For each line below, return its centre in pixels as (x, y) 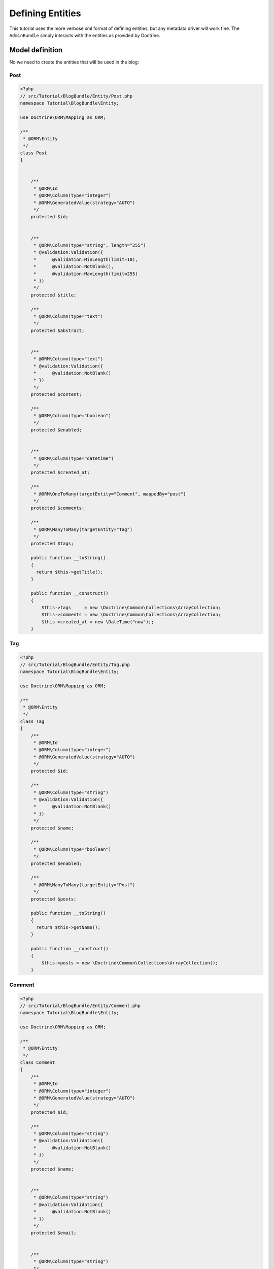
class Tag (32, 721)
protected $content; (56, 394)
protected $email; (54, 1233)
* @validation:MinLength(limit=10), (85, 259)
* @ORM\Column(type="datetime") (74, 458)
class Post (33, 153)
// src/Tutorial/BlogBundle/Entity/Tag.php (75, 664)
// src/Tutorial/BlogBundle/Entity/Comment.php (80, 1006)
